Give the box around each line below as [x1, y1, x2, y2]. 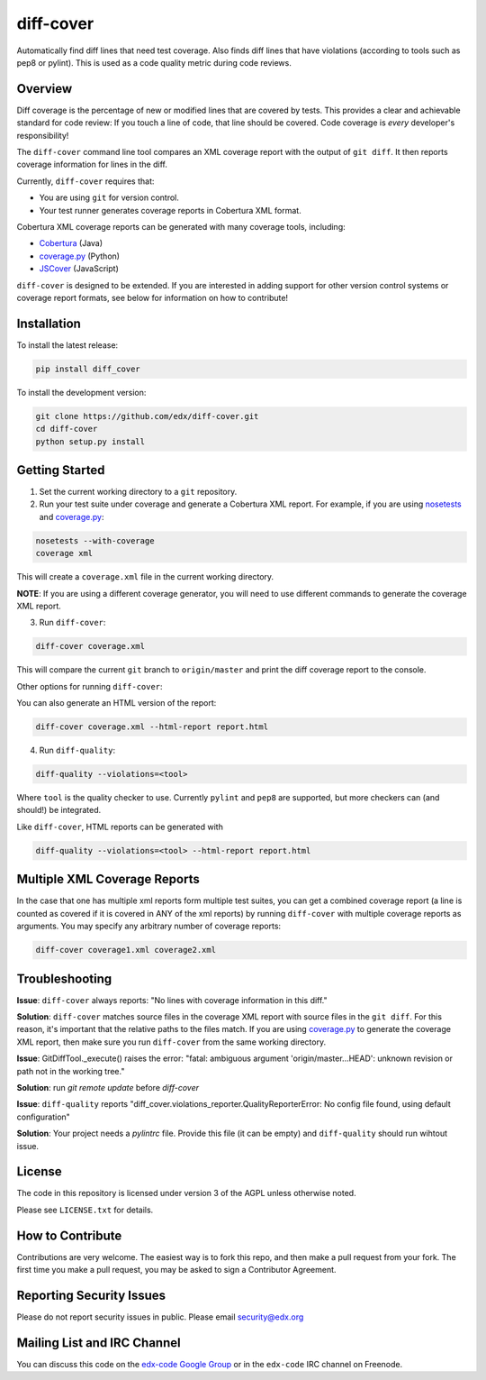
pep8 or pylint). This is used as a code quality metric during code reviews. [16, 57, 292, 68]
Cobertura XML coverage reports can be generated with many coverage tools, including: [16, 221, 346, 232]
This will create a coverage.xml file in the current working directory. [16, 571, 274, 582]
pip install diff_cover [35, 363, 141, 374]
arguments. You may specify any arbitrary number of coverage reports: [16, 920, 282, 932]
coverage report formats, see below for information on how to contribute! [16, 292, 288, 303]
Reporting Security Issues [16, 1287, 166, 1302]
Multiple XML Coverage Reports [16, 872, 200, 887]
